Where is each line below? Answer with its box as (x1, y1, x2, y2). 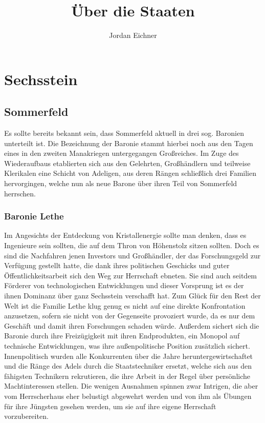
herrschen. (4, 188, 36, 198)
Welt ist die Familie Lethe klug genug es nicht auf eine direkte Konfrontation (4, 300, 246, 311)
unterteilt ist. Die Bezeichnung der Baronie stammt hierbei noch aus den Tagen (4, 137, 253, 148)
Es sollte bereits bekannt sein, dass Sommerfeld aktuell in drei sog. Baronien (4, 128, 244, 138)
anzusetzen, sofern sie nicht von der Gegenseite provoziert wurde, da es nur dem (4, 310, 255, 321)
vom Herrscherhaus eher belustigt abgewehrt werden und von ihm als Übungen (4, 390, 252, 401)
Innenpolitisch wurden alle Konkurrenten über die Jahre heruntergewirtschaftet (4, 350, 253, 361)
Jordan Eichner (109, 30, 157, 41)
